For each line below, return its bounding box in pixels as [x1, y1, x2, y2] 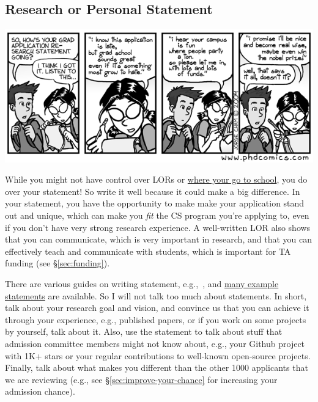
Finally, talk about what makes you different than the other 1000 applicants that [5, 361, 308, 374]
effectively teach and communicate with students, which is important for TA [5, 244, 291, 257]
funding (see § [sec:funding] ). [5, 257, 110, 269]
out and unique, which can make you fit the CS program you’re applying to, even [5, 208, 309, 221]
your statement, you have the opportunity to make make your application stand [5, 197, 305, 210]
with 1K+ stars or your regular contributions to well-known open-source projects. [5, 349, 311, 362]
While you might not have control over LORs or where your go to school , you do [5, 173, 308, 186]
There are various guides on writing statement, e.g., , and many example [5, 277, 279, 290]
